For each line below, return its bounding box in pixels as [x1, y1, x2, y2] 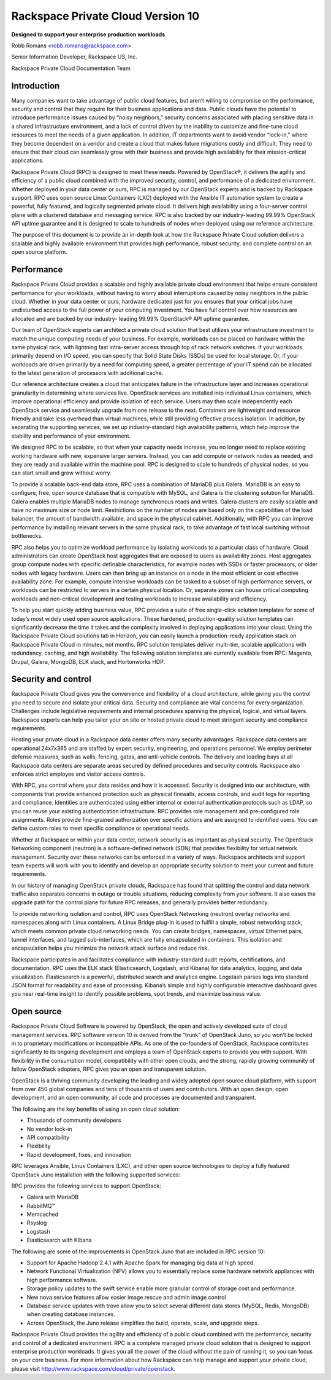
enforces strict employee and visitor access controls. [11, 770, 145, 778]
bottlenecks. [11, 532, 43, 540]
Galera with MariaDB [26, 1193, 79, 1201]
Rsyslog [26, 1219, 47, 1226]
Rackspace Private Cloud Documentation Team [11, 65, 131, 72]
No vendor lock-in [26, 1125, 73, 1132]
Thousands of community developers [26, 1116, 121, 1124]
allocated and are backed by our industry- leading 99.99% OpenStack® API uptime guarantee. [11, 315, 249, 322]
